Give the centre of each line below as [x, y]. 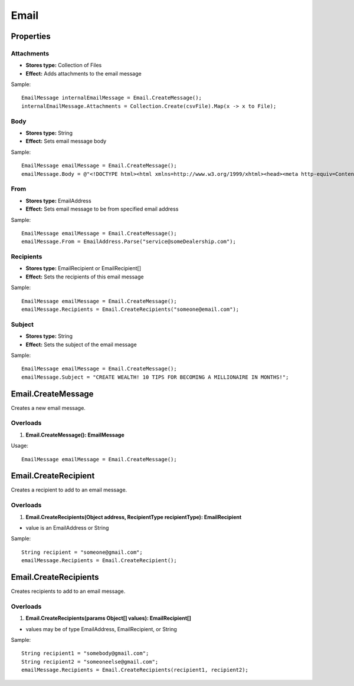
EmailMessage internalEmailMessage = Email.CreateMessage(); [112, 98]
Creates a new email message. [48, 408]
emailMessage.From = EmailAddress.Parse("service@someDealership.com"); [129, 242]
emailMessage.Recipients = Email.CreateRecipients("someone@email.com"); [130, 309]
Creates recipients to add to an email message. [68, 591]
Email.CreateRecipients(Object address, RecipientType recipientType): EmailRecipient [134, 517]
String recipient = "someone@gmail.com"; [82, 552]
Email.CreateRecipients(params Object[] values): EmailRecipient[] [108, 618]
